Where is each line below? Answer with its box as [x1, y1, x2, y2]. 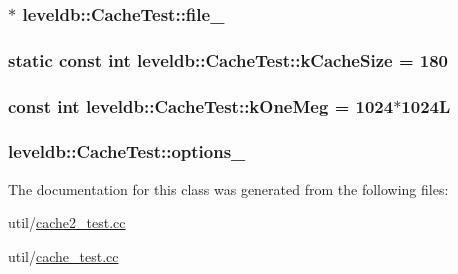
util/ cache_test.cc [8, 245, 119, 266]
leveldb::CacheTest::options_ [8, 139, 246, 164]
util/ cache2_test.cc [8, 212, 126, 233]
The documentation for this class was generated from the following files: [8, 178, 449, 199]
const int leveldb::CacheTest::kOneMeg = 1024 [8, 93, 394, 118]
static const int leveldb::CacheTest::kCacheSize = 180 [8, 47, 448, 72]
